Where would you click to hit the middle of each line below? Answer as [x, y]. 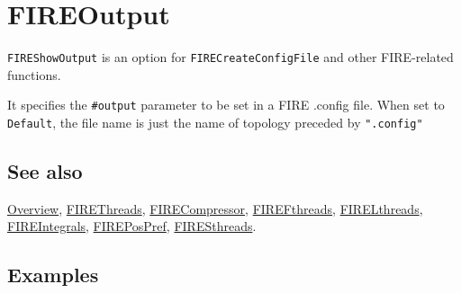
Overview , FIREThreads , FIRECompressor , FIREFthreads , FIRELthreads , [215, 208]
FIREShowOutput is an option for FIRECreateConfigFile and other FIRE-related [230, 57]
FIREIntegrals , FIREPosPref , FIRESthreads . [132, 226]
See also [45, 171]
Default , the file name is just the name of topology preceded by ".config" [215, 123]
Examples [53, 275]
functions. [34, 74]
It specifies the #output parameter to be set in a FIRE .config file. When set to [226, 105]
